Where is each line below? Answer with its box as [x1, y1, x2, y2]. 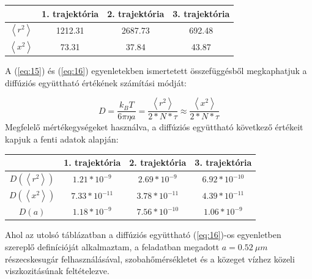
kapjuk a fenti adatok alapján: [5, 132, 119, 145]
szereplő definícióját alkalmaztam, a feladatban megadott [5, 240, 220, 253]
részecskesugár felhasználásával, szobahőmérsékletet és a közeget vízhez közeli [5, 252, 295, 265]
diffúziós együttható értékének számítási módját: [5, 76, 187, 89]
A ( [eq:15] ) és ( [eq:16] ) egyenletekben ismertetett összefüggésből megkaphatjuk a [5, 64, 307, 77]
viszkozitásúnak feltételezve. [5, 264, 110, 277]
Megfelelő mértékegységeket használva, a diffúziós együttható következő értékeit [5, 121, 303, 133]
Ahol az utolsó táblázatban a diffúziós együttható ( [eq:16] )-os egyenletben [5, 228, 281, 241]
